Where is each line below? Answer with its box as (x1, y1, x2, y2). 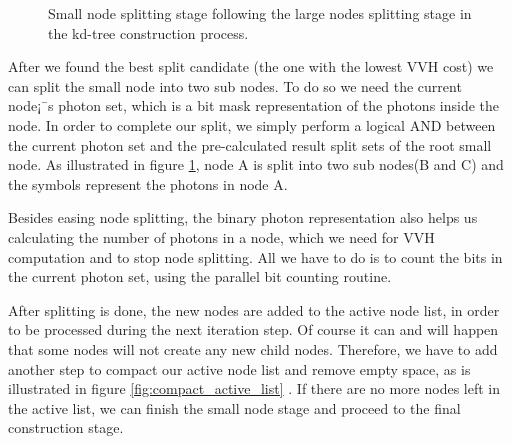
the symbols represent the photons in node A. (8, 173, 288, 194)
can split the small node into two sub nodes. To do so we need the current (8, 75, 462, 96)
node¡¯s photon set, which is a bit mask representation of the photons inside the (8, 95, 500, 116)
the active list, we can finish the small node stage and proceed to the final (8, 397, 461, 418)
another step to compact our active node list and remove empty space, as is (8, 358, 471, 379)
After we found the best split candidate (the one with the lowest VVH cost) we (8, 56, 494, 77)
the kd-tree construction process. (48, 22, 249, 43)
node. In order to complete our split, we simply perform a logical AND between (8, 114, 496, 135)
